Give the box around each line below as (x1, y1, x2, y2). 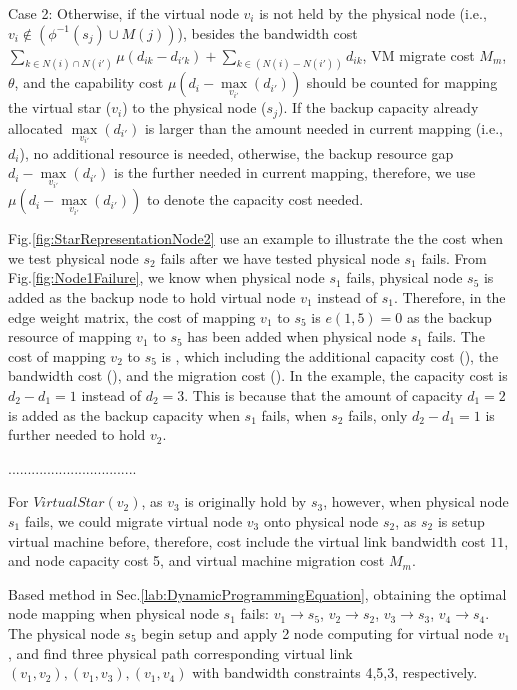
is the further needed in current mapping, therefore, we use (114, 162, 476, 183)
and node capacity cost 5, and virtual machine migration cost (8, 550, 385, 571)
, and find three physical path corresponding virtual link (8, 642, 353, 663)
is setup (437, 510, 485, 531)
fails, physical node (346, 267, 463, 288)
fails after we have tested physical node (160, 247, 400, 268)
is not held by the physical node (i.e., (259, 3, 487, 23)
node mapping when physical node (8, 603, 219, 624)
